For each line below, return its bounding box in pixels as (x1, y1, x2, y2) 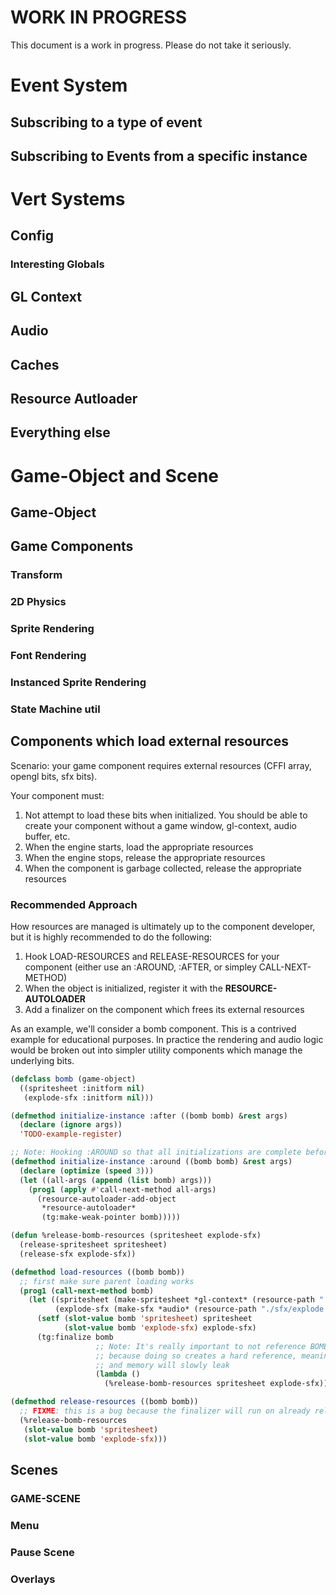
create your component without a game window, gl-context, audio (24, 819, 297, 831)
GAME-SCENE (10, 1491, 81, 1505)
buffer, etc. (24, 830, 71, 842)
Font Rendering (10, 649, 87, 663)
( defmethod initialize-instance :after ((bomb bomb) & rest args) (10, 1111, 288, 1121)
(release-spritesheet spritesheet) (19, 1240, 168, 1250)
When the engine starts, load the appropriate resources (24, 841, 254, 853)
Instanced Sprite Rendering (10, 675, 147, 689)
